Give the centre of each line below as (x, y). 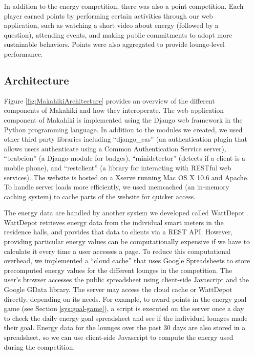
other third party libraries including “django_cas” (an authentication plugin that (126, 139)
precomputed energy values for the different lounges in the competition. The (118, 270)
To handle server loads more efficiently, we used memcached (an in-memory (117, 187)
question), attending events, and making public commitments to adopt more (118, 34)
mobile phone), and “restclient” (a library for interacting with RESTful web (118, 167)
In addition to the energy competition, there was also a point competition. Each (124, 6)
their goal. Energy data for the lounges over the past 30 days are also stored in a (125, 327)
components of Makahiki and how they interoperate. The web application (114, 110)
